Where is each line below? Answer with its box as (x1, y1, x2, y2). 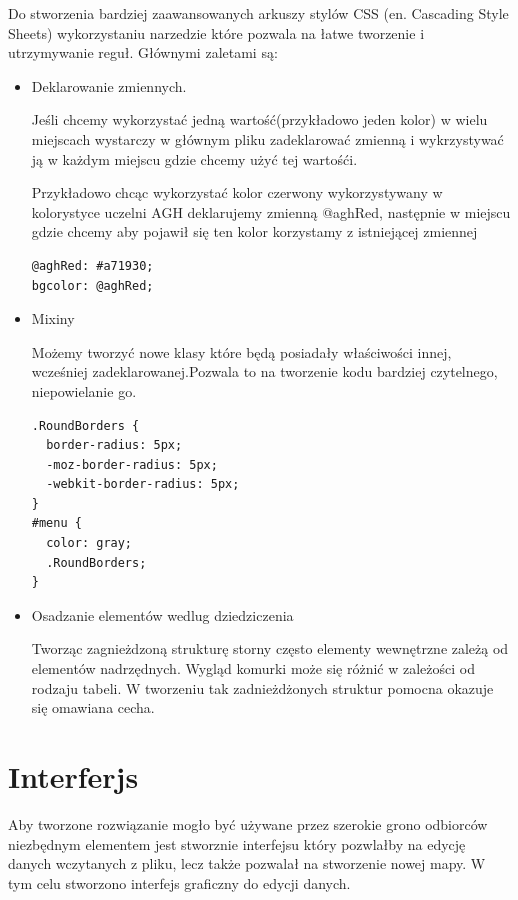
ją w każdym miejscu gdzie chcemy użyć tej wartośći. (31, 148, 358, 169)
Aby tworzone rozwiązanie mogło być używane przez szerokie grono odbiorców (8, 813, 488, 834)
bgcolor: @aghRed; (31, 278, 154, 293)
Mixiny (31, 308, 75, 329)
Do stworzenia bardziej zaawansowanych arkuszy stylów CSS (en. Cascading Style (8, 3, 509, 23)
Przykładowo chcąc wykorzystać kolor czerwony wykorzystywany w (31, 182, 443, 203)
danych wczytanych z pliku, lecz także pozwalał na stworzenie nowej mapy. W (8, 853, 486, 874)
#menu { (31, 516, 82, 531)
